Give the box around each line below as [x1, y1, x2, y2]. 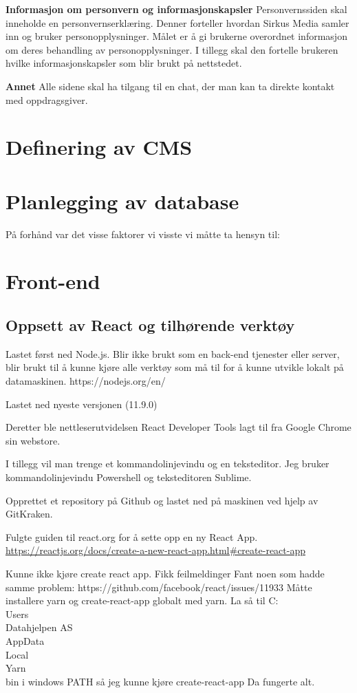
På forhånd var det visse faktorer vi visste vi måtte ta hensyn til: [6, 226, 280, 241]
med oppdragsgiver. [6, 92, 88, 107]
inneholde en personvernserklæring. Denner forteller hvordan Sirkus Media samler [6, 15, 349, 30]
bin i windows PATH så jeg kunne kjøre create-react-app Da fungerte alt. [6, 674, 315, 688]
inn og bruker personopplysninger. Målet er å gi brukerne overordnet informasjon [6, 29, 347, 43]
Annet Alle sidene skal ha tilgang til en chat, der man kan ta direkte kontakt [6, 78, 335, 93]
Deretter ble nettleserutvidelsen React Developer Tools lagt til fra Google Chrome [6, 420, 351, 434]
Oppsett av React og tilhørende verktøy [6, 314, 295, 336]
